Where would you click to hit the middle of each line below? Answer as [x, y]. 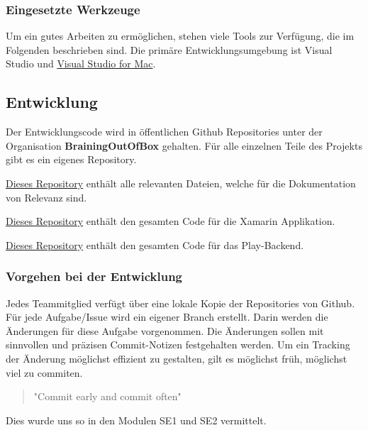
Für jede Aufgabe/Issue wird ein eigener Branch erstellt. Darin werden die [167, 317]
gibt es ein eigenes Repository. [71, 159]
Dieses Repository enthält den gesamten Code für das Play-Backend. [155, 244]
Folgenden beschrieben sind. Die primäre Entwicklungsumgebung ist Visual [169, 49]
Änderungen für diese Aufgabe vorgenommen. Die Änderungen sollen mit [165, 330]
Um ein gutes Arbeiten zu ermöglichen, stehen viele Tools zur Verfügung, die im [180, 36]
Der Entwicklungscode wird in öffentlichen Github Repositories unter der [164, 132]
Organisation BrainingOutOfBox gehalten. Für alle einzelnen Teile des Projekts [184, 145]
